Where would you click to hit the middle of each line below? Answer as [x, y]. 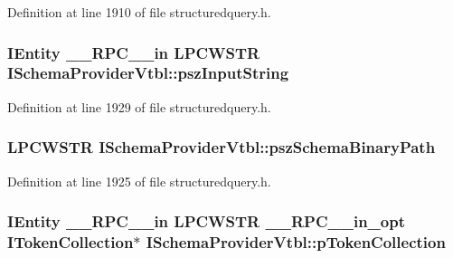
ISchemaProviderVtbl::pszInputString [148, 73]
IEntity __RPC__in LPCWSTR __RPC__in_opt [206, 221]
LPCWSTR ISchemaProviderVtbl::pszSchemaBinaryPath [222, 147]
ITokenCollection [71, 241]
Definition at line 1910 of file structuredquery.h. [139, 12]
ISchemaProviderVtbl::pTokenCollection [296, 241]
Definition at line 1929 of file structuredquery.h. [139, 106]
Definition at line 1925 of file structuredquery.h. [139, 181]
